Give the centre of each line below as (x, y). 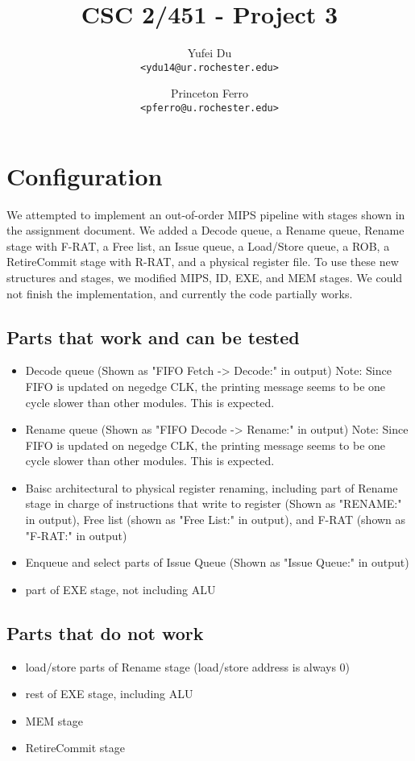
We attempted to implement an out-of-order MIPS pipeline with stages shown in (206, 214)
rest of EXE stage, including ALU (109, 694)
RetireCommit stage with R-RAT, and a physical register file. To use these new (203, 262)
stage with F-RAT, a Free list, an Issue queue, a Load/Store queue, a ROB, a (198, 245)
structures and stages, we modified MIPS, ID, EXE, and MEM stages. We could (205, 277)
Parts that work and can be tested (153, 337)
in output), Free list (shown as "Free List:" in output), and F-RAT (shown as (216, 520)
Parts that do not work (105, 632)
